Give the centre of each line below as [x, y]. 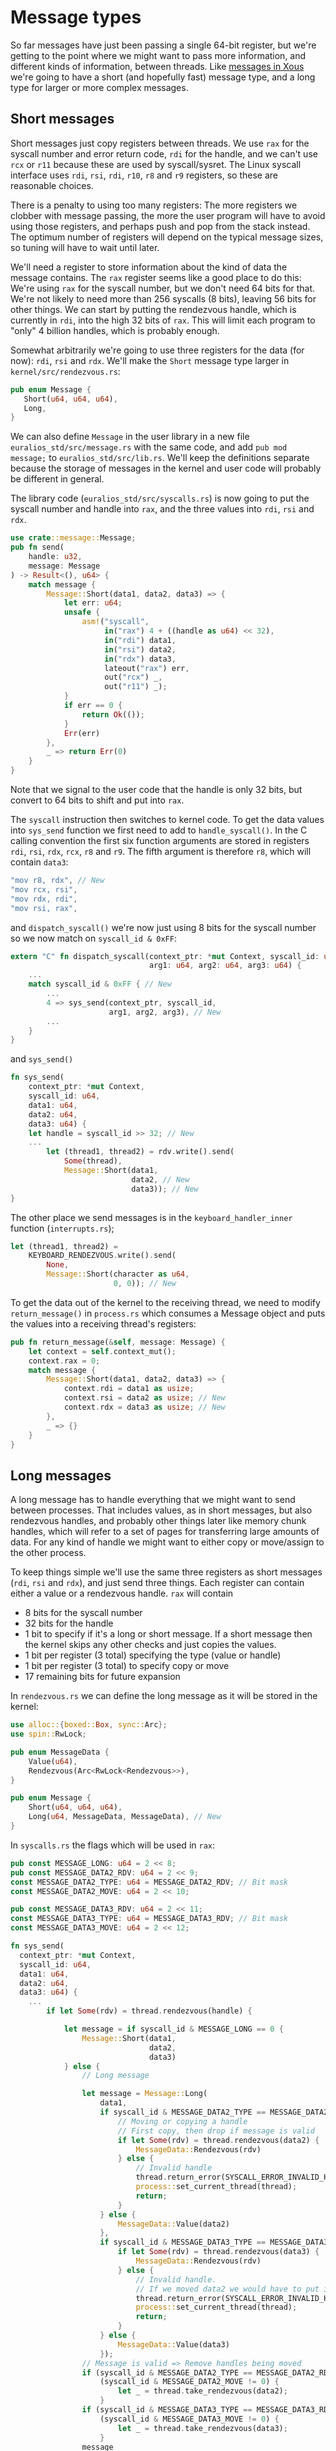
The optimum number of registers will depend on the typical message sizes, [167, 237]
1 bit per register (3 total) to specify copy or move [127, 1666]
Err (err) [82, 733]
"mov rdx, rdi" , [44, 899]
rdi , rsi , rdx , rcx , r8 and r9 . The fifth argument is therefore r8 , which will [161, 851]
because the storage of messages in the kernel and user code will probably [166, 468]
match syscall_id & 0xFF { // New [100, 984]
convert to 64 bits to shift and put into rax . [97, 800]
